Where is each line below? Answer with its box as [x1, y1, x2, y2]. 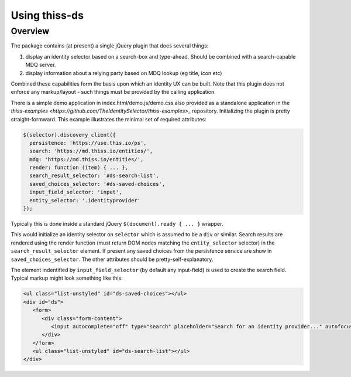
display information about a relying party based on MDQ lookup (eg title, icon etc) [25, 69, 222, 76]
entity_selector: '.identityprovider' [29, 197, 140, 203]
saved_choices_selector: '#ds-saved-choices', [29, 181, 166, 187]
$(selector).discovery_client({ [23, 131, 116, 138]
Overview [11, 26, 50, 36]
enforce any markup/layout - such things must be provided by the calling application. [11, 89, 216, 96]
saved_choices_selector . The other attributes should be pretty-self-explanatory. [11, 256, 214, 263]
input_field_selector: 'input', [29, 189, 122, 196]
